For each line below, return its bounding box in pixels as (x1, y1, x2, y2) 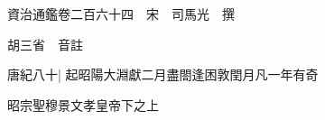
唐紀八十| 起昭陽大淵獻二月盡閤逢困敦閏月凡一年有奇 (7, 65, 319, 84)
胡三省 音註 (7, 34, 83, 53)
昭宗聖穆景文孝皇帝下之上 (7, 95, 159, 114)
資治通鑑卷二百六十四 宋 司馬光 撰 (7, 5, 235, 23)
